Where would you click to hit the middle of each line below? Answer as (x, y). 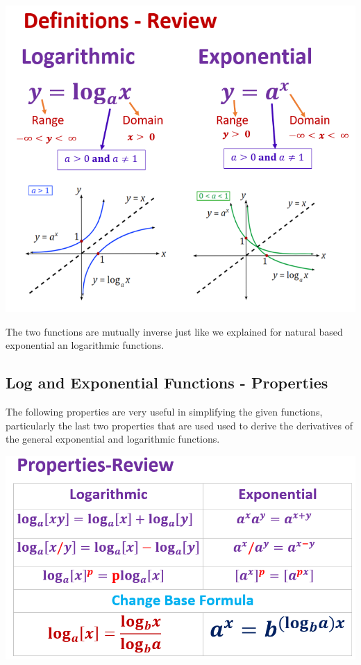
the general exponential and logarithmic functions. (113, 439)
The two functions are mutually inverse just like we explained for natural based (174, 331)
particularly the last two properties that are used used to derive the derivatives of (179, 425)
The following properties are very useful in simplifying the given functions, (164, 412)
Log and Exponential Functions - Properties (167, 383)
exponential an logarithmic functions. (85, 345)
